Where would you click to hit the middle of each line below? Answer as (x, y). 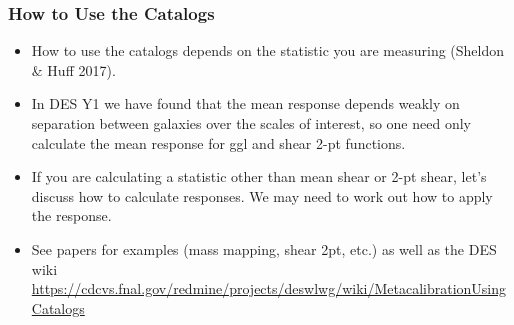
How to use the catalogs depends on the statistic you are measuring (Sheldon (268, 50)
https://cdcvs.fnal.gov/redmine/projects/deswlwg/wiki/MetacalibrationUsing (269, 288)
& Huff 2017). (73, 69)
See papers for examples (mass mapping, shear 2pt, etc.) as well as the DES (264, 248)
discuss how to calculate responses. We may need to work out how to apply (262, 195)
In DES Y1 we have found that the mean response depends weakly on (245, 103)
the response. (71, 215)
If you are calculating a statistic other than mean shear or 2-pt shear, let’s (259, 176)
